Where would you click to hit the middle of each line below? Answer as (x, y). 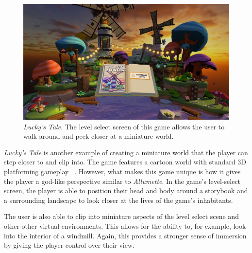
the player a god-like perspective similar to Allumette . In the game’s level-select (122, 181)
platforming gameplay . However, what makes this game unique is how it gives (122, 172)
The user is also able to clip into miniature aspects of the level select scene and (121, 216)
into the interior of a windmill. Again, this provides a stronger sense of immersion (125, 235)
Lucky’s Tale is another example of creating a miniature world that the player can (126, 152)
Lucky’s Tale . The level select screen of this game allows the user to (124, 126)
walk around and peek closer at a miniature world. (99, 136)
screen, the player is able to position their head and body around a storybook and (126, 190)
